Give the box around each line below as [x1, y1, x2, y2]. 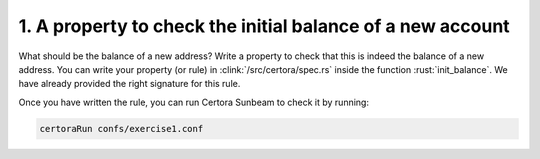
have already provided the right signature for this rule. [18, 78, 241, 90]
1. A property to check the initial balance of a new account [18, 15, 510, 37]
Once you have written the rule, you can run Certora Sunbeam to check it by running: [18, 96, 370, 108]
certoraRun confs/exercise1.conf [39, 123, 204, 134]
